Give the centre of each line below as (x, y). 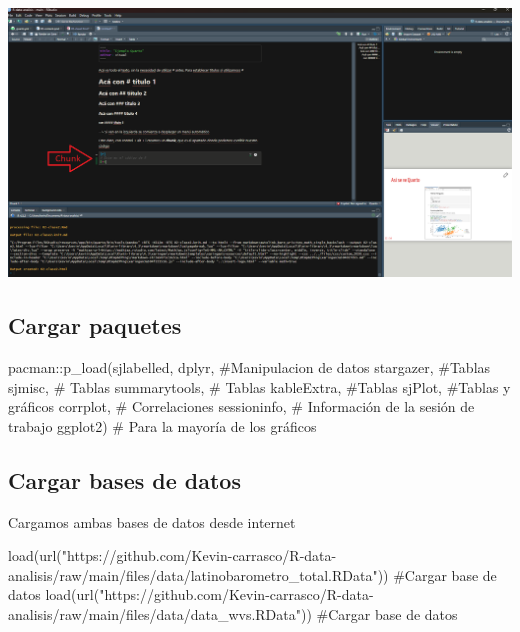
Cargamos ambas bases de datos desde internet (152, 521)
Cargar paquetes (95, 325)
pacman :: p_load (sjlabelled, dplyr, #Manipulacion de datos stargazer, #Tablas (249, 367)
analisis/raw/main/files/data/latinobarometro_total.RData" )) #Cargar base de (252, 574)
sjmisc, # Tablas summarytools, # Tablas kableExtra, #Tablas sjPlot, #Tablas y (259, 386)
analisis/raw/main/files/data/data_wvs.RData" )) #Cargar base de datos (233, 613)
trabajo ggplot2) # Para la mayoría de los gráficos (162, 425)
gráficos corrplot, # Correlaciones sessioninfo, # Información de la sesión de (241, 406)
